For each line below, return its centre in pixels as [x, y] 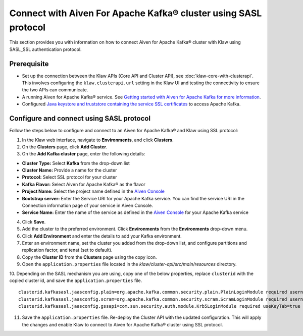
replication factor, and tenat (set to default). [67, 250]
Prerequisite [29, 64]
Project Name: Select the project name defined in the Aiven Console [93, 191]
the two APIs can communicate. [55, 90]
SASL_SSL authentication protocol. [45, 49]
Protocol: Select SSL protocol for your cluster [69, 177]
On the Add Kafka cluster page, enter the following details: [84, 154]
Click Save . [34, 221]
